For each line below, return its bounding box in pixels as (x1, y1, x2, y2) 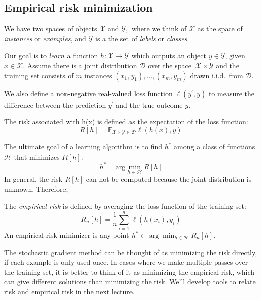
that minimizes (14, 151, 60, 162)
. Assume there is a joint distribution (23, 60, 137, 70)
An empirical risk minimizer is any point (4, 230, 129, 240)
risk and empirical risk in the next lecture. (4, 286, 135, 296)
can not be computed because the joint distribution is (86, 174, 252, 184)
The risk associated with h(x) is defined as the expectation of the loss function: (4, 116, 248, 127)
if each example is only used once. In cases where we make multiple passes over (4, 257, 248, 267)
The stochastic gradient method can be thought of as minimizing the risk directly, (4, 246, 257, 257)
